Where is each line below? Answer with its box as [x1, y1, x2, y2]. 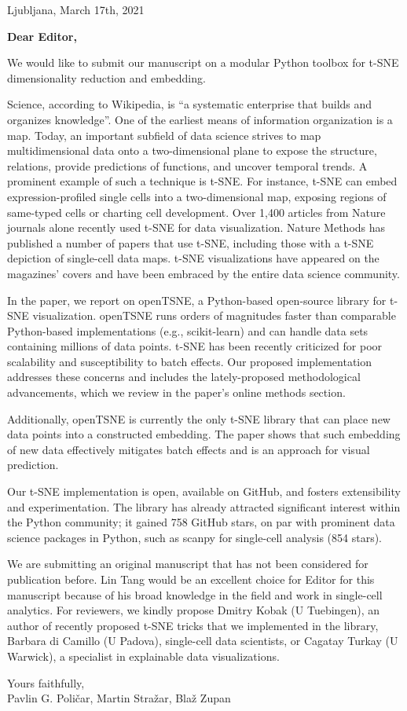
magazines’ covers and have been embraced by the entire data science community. [7, 265, 400, 281]
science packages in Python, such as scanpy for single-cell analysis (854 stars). [7, 529, 382, 545]
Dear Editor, [7, 27, 77, 44]
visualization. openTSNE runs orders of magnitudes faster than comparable [32, 307, 396, 324]
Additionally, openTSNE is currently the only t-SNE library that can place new [7, 410, 390, 427]
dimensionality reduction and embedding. [7, 69, 206, 86]
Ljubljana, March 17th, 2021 [7, 2, 145, 17]
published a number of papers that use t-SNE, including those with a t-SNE [7, 234, 374, 251]
